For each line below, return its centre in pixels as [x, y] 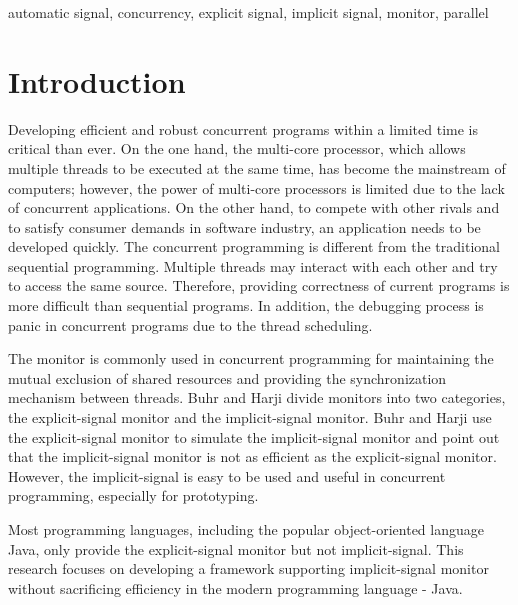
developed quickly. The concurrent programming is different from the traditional [254, 246]
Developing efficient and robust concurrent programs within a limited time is [243, 128]
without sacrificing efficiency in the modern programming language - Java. [235, 587]
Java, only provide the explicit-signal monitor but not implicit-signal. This [236, 548]
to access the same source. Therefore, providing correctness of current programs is [259, 285]
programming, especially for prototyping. [133, 495]
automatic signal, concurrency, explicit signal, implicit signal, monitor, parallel [248, 12]
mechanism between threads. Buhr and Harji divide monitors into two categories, [257, 397]
